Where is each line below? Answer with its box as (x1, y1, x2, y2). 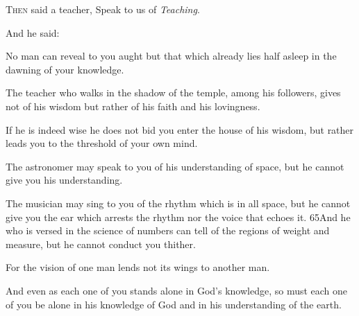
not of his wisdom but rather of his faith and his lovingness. (6, 98, 260, 113)
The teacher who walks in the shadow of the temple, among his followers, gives (6, 85, 341, 100)
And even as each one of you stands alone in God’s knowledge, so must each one (6, 283, 348, 297)
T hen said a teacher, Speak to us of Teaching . (6, 2, 200, 16)
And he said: (6, 25, 60, 39)
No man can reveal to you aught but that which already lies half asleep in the (6, 49, 337, 63)
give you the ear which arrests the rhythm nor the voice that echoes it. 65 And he (6, 209, 351, 224)
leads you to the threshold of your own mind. (6, 136, 198, 150)
